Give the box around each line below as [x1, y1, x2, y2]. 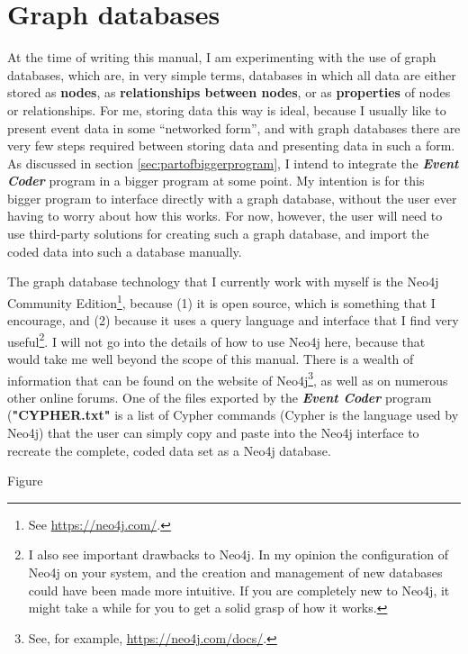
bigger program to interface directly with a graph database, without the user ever [7, 188, 457, 207]
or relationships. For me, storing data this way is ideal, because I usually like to [7, 100, 446, 119]
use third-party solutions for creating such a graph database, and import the [7, 224, 429, 243]
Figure [7, 471, 43, 490]
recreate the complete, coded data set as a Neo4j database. [7, 441, 331, 459]
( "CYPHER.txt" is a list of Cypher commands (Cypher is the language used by [7, 405, 459, 424]
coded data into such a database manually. [7, 241, 242, 260]
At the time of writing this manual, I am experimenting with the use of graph [7, 48, 436, 67]
